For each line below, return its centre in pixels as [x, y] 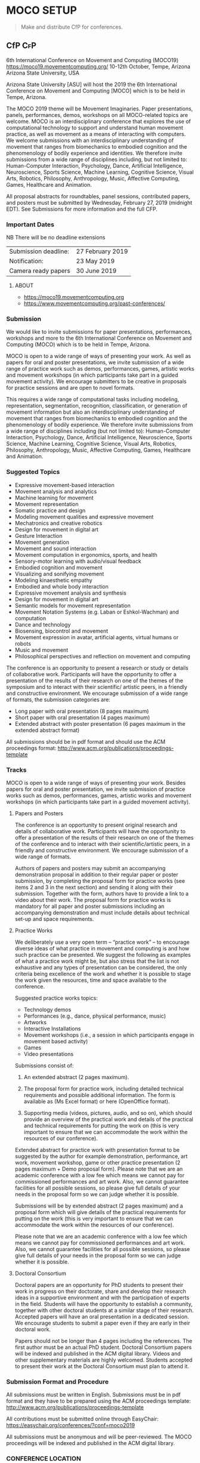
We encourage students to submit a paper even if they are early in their [102, 1323]
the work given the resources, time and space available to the [91, 980]
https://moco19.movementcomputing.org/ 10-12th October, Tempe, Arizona [99, 66]
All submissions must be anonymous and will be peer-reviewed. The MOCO [99, 1437]
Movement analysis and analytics [56, 491]
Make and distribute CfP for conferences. [72, 27]
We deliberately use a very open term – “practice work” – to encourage [102, 942]
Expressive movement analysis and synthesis [70, 593]
